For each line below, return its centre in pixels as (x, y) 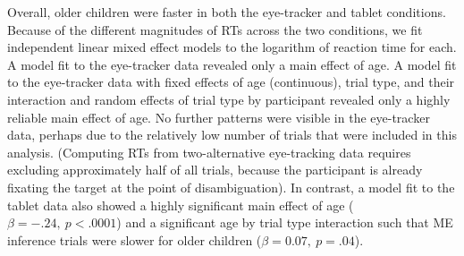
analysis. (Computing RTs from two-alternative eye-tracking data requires (209, 152)
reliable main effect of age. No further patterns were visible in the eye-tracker (219, 117)
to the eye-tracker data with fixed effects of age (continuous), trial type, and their (231, 82)
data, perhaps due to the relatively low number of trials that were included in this (232, 135)
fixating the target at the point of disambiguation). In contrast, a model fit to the (231, 187)
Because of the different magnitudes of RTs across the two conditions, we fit (215, 29)
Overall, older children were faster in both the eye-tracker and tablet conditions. (227, 12)
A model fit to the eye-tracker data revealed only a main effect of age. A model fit (232, 64)
